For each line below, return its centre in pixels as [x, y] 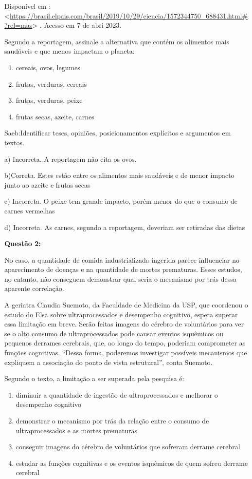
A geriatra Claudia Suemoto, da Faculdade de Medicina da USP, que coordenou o [126, 305]
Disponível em [26, 6]
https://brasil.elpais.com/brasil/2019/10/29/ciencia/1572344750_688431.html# [129, 15]
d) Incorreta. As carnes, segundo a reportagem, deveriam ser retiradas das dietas [125, 227]
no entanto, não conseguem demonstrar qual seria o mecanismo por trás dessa [120, 278]
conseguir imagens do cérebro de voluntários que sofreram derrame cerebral [128, 447]
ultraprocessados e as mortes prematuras [76, 430]
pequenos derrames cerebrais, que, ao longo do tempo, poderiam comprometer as [125, 343]
